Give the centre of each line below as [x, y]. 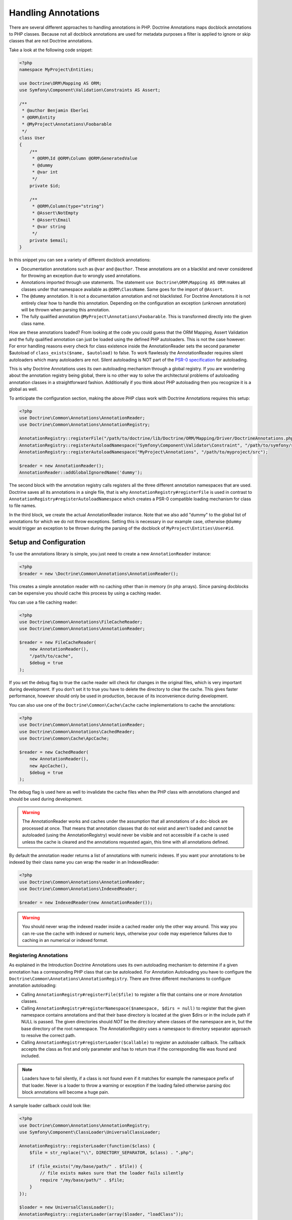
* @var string [49, 227]
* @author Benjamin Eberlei [55, 111]
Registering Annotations [38, 955]
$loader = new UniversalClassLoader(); [67, 1207]
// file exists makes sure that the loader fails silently [112, 1173]
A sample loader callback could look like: [50, 1106]
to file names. [23, 506]
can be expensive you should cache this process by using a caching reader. [85, 593]
